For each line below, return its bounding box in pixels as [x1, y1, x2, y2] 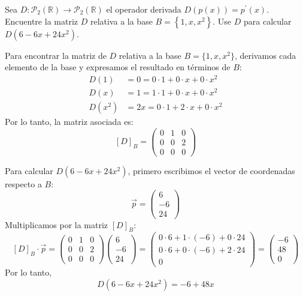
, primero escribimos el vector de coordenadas [128, 164, 295, 177]
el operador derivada [106, 3, 181, 15]
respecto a [5, 177, 42, 190]
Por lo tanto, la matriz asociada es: [5, 115, 134, 128]
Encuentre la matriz [5, 14, 78, 27]
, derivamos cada [234, 49, 296, 61]
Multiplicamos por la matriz [5, 218, 108, 231]
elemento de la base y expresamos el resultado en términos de [5, 61, 231, 73]
